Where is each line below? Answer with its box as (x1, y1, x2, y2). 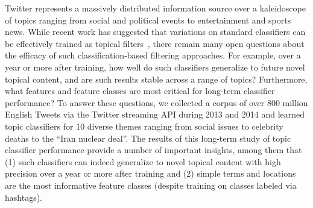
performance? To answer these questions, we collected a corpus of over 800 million (5, 96, 308, 109)
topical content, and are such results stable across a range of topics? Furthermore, (5, 72, 308, 85)
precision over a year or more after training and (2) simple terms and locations (5, 167, 296, 180)
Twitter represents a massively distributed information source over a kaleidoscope (5, 2, 306, 14)
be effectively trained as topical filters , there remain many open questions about (5, 37, 305, 49)
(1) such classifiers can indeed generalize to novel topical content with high (5, 155, 281, 168)
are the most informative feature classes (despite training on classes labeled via (5, 178, 297, 191)
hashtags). (5, 191, 42, 203)
